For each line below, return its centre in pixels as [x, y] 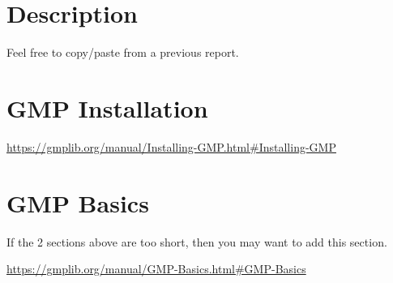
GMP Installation [107, 107]
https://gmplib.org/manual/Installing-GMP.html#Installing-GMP [171, 146]
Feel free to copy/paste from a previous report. [123, 52]
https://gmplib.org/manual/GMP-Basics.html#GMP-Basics [156, 269]
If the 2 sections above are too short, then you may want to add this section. [197, 241]
